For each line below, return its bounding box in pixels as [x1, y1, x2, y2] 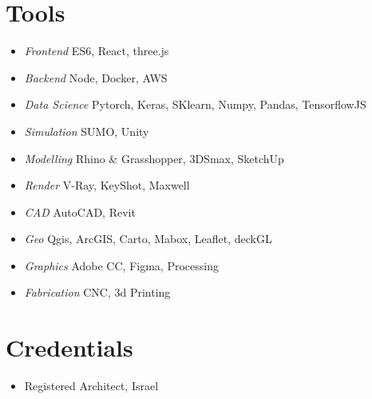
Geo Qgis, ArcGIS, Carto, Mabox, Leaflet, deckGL [24, 230, 272, 247]
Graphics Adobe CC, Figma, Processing [24, 257, 219, 273]
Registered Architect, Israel [24, 377, 159, 394]
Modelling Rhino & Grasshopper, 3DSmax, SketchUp [24, 150, 284, 166]
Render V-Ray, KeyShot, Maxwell [24, 177, 190, 194]
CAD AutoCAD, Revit [24, 203, 136, 220]
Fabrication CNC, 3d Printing [24, 284, 171, 301]
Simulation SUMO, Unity [24, 122, 149, 139]
